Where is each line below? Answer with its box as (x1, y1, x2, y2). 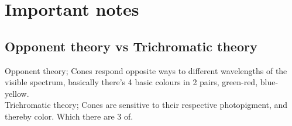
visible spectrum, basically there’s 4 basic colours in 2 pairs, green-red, (5, 76, 258, 88)
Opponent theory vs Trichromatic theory (5, 37, 257, 55)
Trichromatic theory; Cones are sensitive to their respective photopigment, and (5, 99, 288, 111)
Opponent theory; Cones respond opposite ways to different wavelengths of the (5, 64, 287, 76)
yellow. (5, 87, 29, 99)
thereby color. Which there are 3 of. (5, 110, 133, 122)
